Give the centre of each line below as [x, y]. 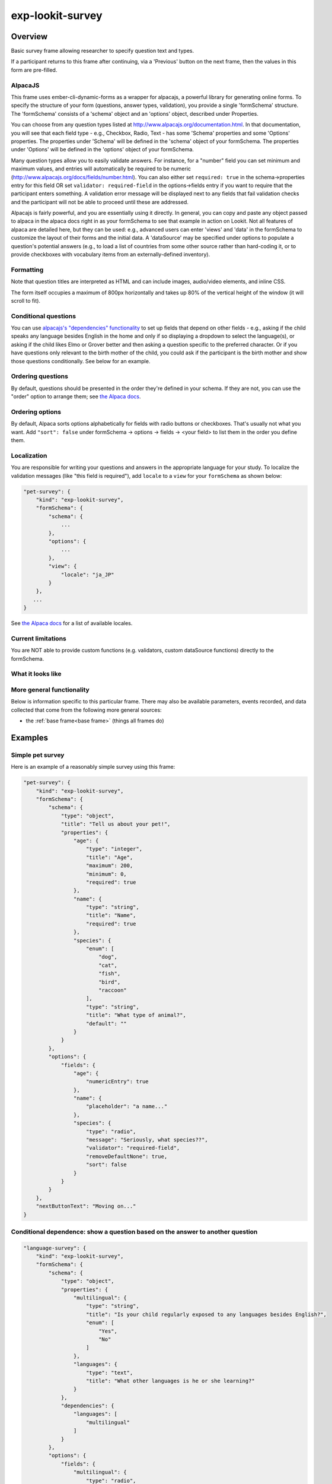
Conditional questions [44, 316]
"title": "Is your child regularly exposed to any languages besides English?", [207, 1314]
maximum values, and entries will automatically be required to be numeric [101, 169]
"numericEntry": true [117, 1082]
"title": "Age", [110, 857]
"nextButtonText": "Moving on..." [86, 1206]
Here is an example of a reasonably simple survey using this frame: [93, 767]
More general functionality [50, 690]
